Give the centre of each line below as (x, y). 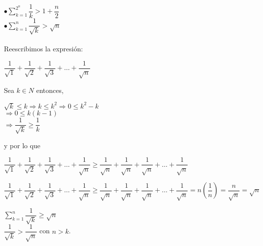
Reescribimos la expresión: (44, 49)
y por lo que (22, 145)
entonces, (50, 90)
